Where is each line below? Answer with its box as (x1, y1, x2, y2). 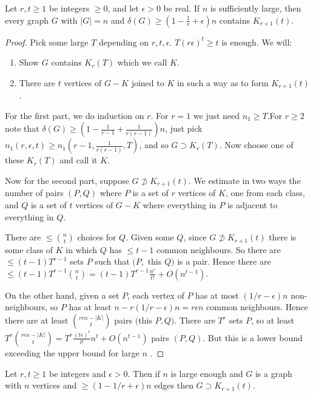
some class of (5, 243, 53, 256)
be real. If (163, 2, 200, 14)
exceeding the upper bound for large (5, 346, 140, 359)
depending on (99, 35, 149, 48)
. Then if (127, 367, 160, 379)
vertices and (32, 379, 77, 392)
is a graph (255, 367, 292, 379)
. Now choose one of (219, 138, 294, 151)
